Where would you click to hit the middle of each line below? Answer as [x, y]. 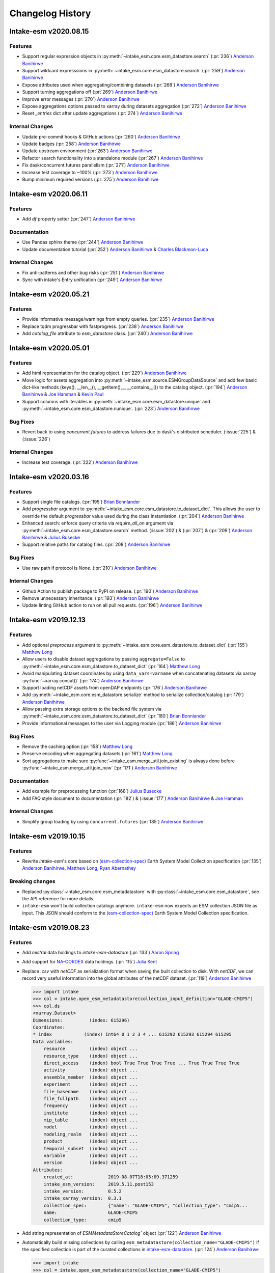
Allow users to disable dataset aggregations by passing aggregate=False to [104, 659]
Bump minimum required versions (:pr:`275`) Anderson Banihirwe [90, 179]
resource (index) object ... [91, 1049]
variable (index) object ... [91, 1156]
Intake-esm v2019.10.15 [48, 836]
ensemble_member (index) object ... [91, 1077]
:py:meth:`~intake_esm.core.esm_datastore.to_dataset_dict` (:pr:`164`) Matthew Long [111, 666]
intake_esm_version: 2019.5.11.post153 [99, 1184]
